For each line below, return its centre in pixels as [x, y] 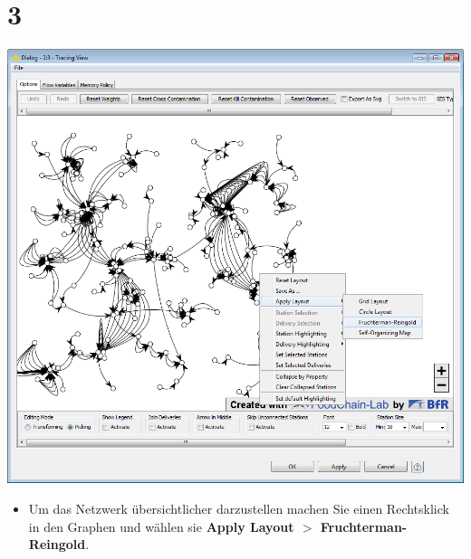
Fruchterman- [364, 526]
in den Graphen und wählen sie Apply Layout [161, 526]
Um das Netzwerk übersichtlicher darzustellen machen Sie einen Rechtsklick [239, 508]
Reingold [57, 544]
